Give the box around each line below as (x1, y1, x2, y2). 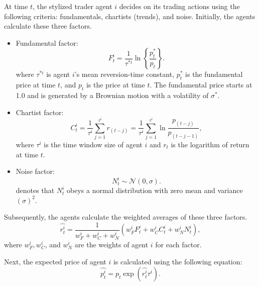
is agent (46, 69, 70, 79)
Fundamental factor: (16, 37, 78, 48)
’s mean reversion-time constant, (74, 69, 175, 79)
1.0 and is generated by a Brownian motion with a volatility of (16, 89, 209, 100)
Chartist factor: (16, 107, 64, 117)
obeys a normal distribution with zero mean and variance (67, 185, 243, 196)
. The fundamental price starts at (150, 79, 252, 90)
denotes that (16, 185, 55, 196)
